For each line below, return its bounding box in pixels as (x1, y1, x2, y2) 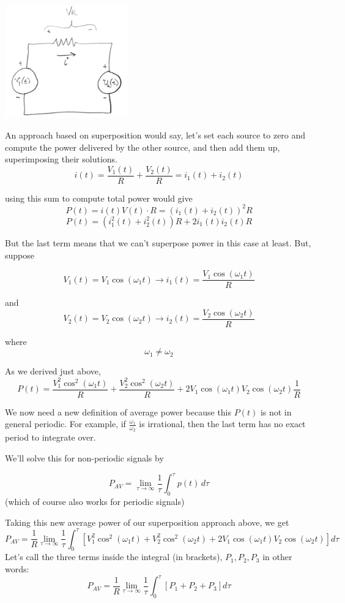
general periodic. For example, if (5, 417, 126, 430)
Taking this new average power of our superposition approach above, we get (5, 515, 289, 528)
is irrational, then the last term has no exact (139, 417, 306, 430)
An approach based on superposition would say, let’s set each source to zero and (5, 129, 306, 142)
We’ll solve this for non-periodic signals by (5, 452, 164, 465)
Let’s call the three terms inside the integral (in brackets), (5, 550, 223, 563)
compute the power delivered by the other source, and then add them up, (5, 140, 280, 153)
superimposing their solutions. (5, 153, 117, 165)
